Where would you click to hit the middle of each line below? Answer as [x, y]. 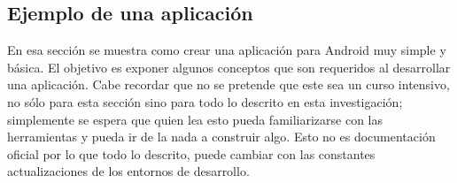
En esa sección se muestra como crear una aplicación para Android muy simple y [227, 50]
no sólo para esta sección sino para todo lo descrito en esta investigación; [205, 101]
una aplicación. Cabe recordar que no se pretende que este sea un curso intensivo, [228, 84]
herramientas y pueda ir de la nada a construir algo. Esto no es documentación [221, 137]
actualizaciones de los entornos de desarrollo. [128, 171]
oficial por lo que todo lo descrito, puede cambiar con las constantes [191, 153]
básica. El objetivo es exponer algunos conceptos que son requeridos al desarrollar [229, 67]
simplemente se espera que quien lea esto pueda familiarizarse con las [195, 119]
